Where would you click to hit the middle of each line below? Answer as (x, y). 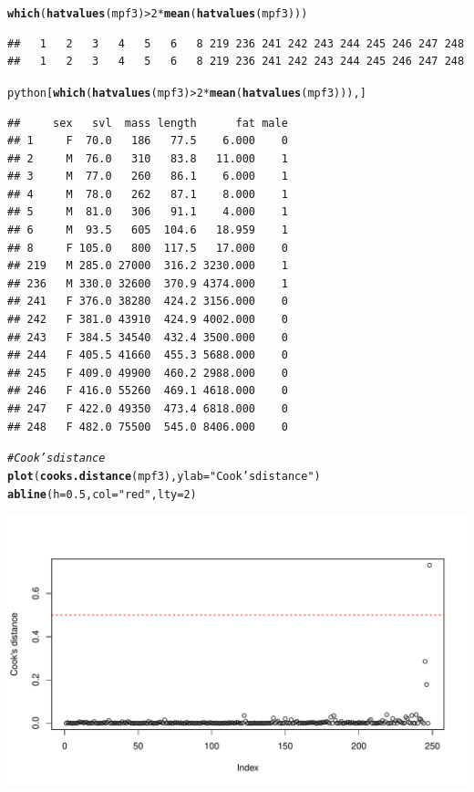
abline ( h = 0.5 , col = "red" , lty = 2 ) (102, 494)
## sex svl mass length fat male (148, 123)
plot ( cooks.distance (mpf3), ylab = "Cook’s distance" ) (164, 476)
